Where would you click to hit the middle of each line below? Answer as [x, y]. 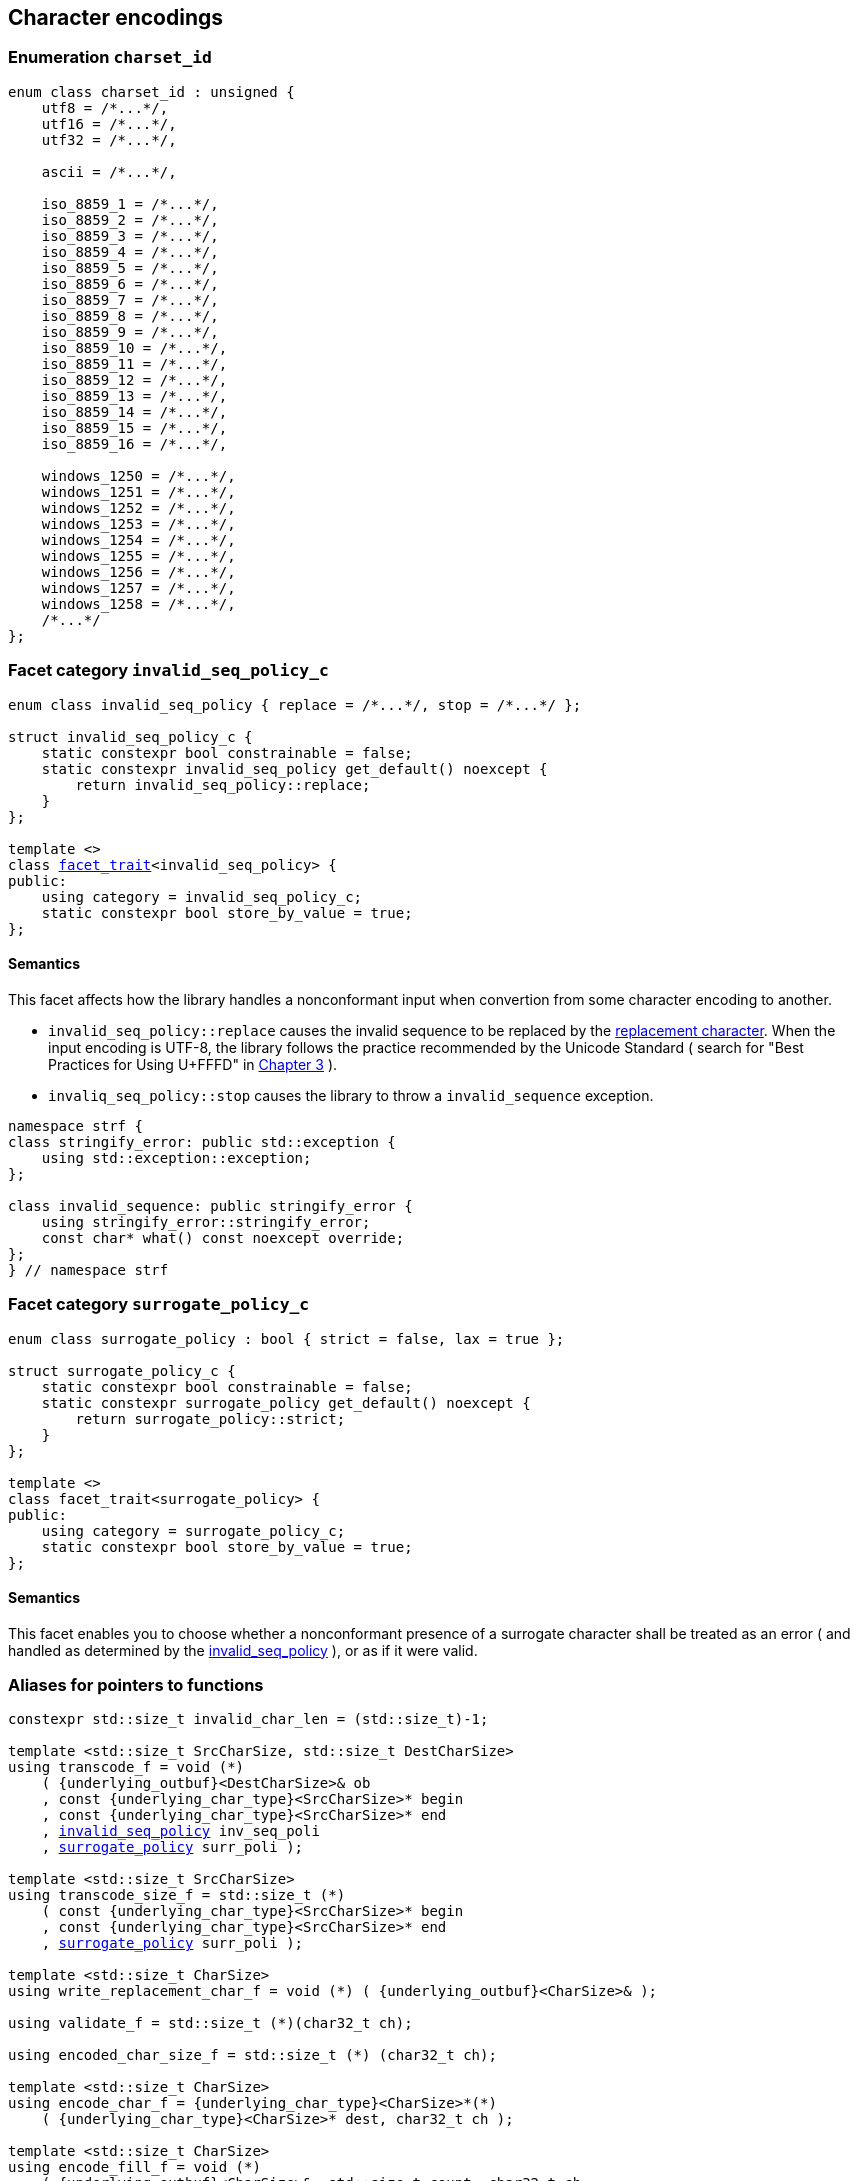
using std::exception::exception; [176, 1157]
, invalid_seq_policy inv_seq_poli [180, 1831]
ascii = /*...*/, [109, 171]
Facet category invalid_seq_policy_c [168, 670]
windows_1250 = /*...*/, [138, 475]
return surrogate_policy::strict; [210, 1418]
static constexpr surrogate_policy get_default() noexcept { [286, 1402]
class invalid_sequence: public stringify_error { [210, 1205]
